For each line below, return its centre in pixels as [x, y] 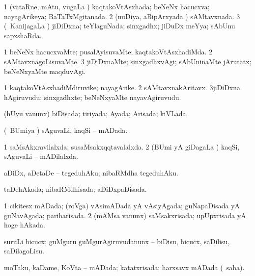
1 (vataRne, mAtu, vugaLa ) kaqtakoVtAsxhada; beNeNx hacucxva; [107, 6]
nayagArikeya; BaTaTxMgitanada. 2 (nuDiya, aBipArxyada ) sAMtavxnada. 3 [122, 16]
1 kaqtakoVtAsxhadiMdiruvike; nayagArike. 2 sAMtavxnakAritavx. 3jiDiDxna [122, 88]
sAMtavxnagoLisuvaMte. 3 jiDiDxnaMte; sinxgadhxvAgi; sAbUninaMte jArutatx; [128, 61]
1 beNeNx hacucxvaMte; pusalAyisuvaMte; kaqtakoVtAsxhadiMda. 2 [108, 52]
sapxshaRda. [23, 35]
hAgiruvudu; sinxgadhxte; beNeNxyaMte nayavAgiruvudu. [93, 97]
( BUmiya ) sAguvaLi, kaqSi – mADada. [66, 130]
